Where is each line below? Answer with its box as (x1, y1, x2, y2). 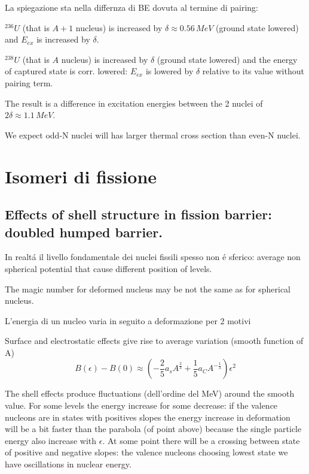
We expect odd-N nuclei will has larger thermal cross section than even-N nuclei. (5, 128, 301, 141)
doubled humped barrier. (5, 222, 163, 241)
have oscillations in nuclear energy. (5, 458, 131, 470)
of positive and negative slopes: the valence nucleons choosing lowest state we (5, 446, 288, 458)
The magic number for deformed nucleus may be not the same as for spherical (5, 282, 291, 295)
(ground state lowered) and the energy (157, 53, 298, 65)
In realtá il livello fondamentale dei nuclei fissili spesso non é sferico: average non (5, 250, 301, 263)
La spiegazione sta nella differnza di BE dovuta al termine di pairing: (5, 1, 258, 13)
